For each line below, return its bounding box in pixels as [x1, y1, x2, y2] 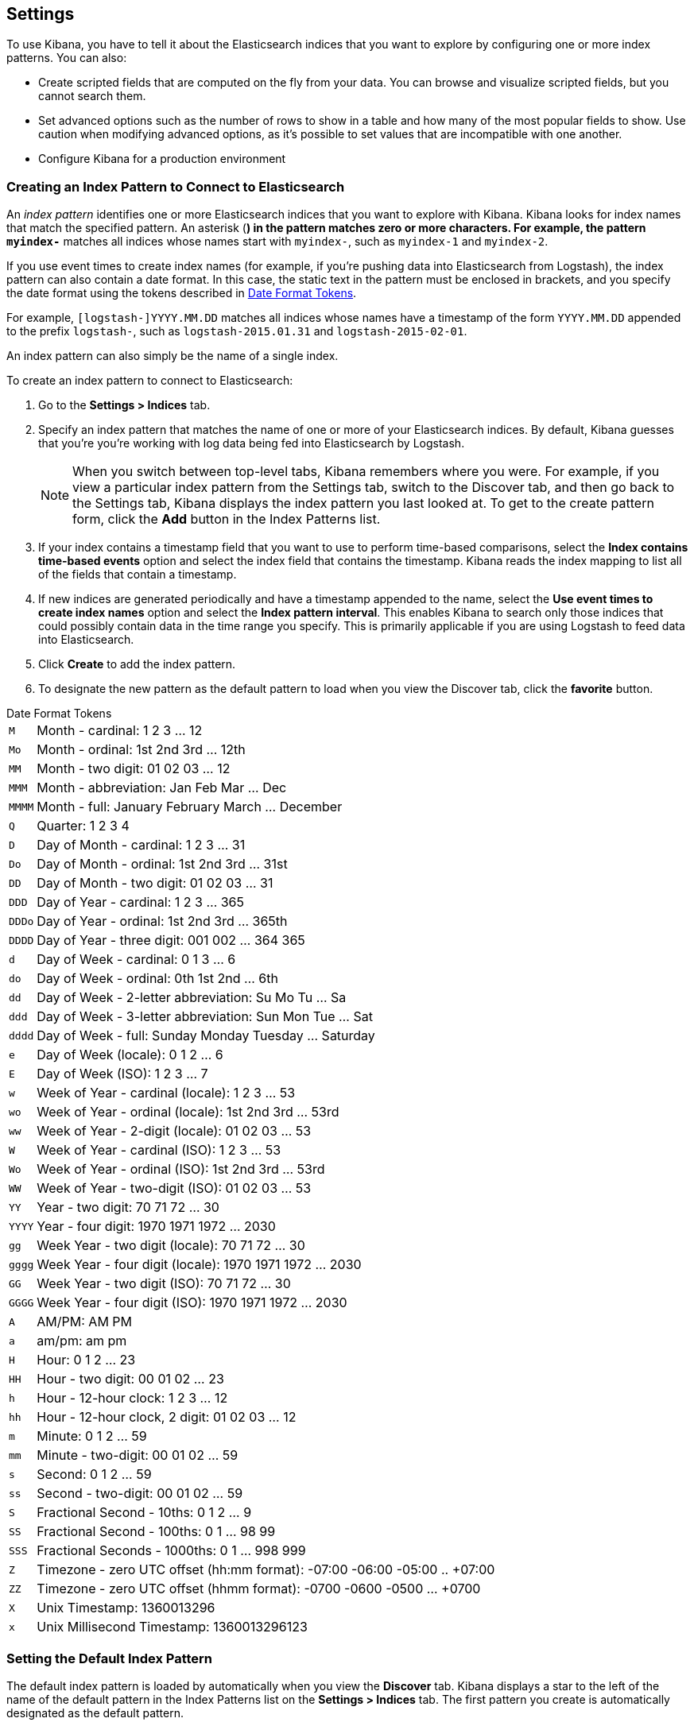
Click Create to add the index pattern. [38, 657, 236, 671]
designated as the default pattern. [6, 1705, 184, 1720]
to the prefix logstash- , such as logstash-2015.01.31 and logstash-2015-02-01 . [6, 324, 467, 339]
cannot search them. [38, 89, 146, 103]
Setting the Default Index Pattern [6, 1650, 213, 1666]
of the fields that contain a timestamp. [38, 567, 237, 582]
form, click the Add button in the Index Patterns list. [72, 511, 381, 528]
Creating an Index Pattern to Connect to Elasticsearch [6, 178, 345, 195]
